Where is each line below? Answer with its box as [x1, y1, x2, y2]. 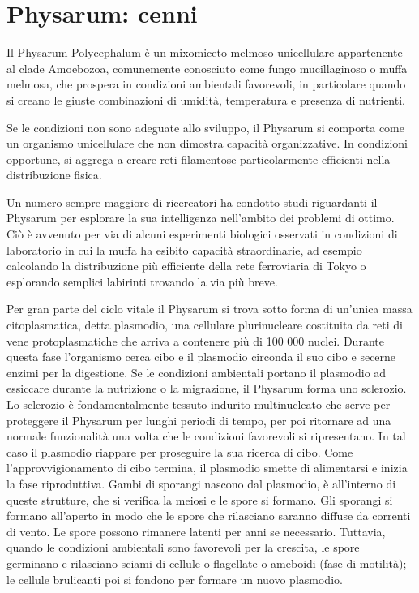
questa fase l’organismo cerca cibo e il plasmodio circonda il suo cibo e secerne [6, 348, 396, 365]
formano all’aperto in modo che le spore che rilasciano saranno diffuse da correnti [6, 507, 411, 524]
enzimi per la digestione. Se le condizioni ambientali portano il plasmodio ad [6, 363, 387, 380]
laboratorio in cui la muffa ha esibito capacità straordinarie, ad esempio [6, 241, 362, 258]
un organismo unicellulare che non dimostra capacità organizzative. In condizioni [6, 135, 408, 152]
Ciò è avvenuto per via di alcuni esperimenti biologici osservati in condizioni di [6, 226, 398, 243]
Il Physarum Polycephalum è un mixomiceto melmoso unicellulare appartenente [6, 44, 403, 61]
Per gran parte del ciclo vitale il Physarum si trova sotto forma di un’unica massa [6, 300, 413, 317]
